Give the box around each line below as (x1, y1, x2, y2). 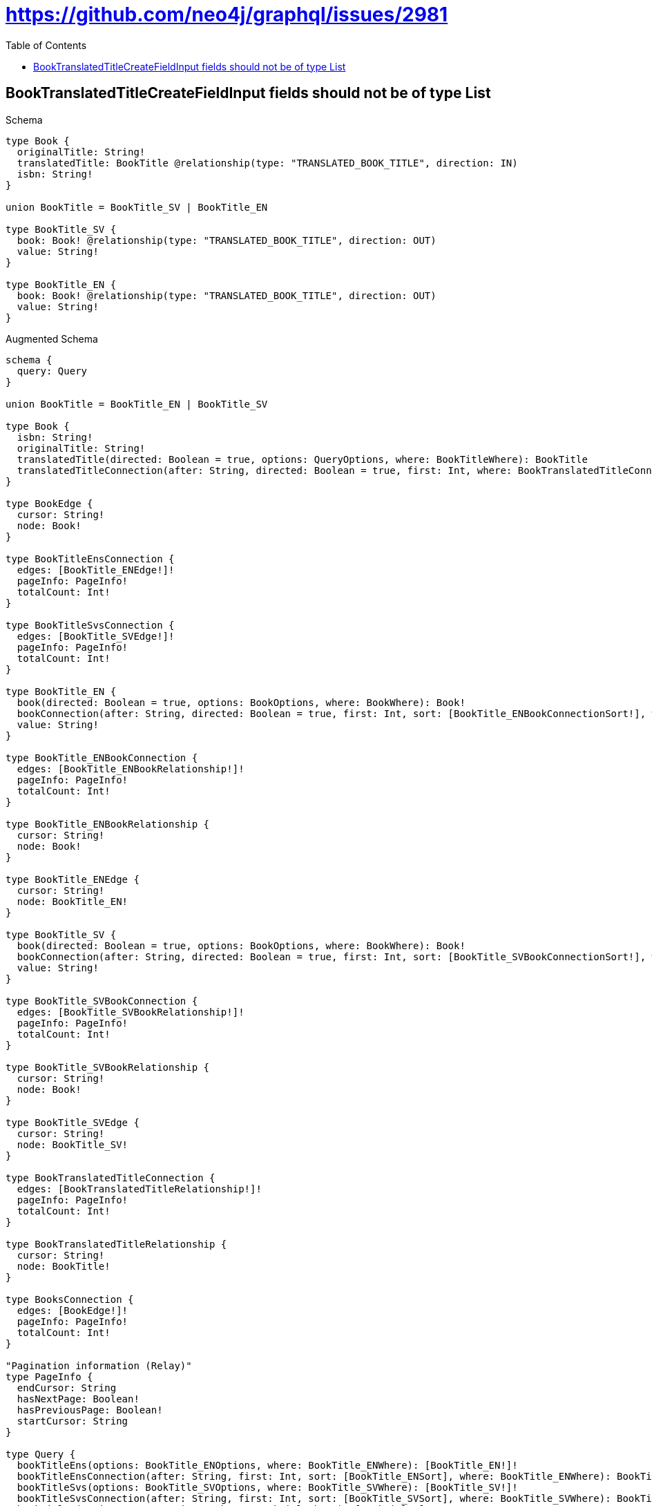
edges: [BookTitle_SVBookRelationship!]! (17, 1006, 245, 1018)
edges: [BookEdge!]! (17, 1304, 128, 1316)
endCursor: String (17, 1382, 117, 1393)
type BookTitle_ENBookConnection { (6, 752, 198, 763)
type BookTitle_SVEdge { (6, 1116, 140, 1128)
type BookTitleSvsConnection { (6, 619, 175, 631)
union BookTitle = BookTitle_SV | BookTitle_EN (6, 201, 268, 213)
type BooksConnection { (6, 1293, 134, 1305)
